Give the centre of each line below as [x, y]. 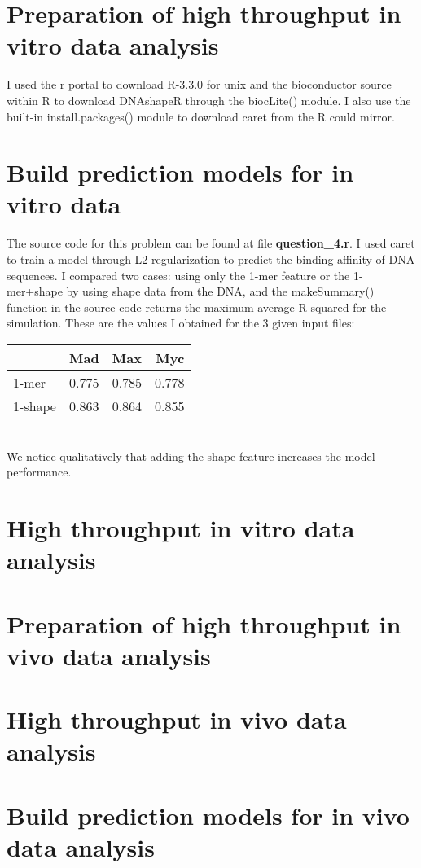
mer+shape [35, 291]
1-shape [35, 406]
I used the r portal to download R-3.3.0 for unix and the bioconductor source [199, 84]
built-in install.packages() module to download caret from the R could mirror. [201, 116]
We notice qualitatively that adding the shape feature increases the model [191, 456]
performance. [39, 472]
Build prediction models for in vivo [208, 815]
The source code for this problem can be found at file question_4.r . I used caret [211, 243]
